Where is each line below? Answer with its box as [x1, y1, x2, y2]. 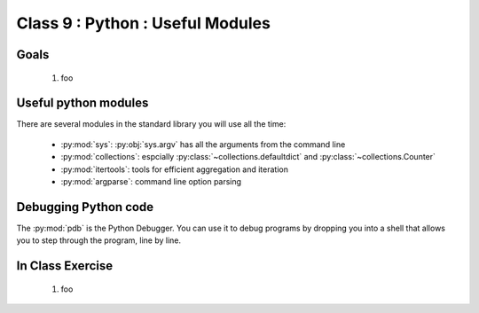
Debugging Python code [16, 200, 154, 215]
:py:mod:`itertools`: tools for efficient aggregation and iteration [60, 164, 288, 175]
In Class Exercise [16, 258, 114, 274]
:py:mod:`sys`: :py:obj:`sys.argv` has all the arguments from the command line [60, 138, 346, 150]
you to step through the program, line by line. [16, 235, 182, 246]
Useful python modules [16, 96, 149, 111]
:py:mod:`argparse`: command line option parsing [60, 176, 242, 187]
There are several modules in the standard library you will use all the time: [16, 119, 287, 129]
